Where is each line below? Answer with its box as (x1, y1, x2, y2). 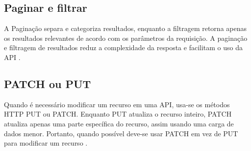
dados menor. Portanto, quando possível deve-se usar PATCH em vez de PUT (4, 128, 238, 138)
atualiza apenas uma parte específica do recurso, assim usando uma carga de (4, 118, 234, 128)
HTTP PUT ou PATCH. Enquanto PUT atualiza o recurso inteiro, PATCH (4, 109, 232, 119)
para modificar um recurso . (4, 138, 88, 148)
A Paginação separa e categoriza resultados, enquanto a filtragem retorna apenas (4, 23, 247, 33)
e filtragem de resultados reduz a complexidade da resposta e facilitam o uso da (4, 42, 243, 53)
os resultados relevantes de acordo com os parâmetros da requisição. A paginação (4, 32, 248, 43)
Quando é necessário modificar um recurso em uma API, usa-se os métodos (4, 99, 230, 109)
